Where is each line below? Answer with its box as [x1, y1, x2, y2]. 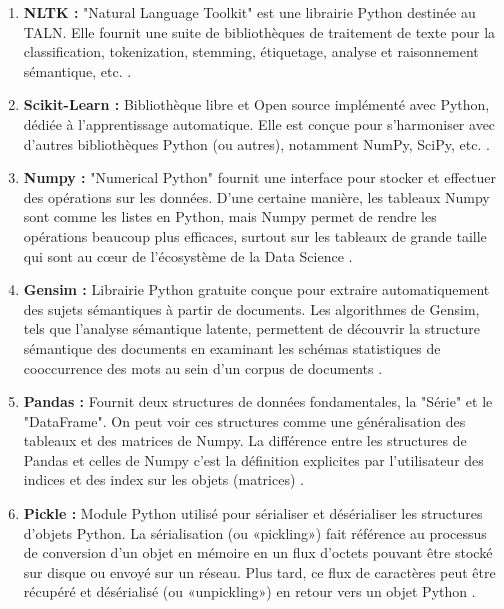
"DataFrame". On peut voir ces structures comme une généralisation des [23, 410, 466, 431]
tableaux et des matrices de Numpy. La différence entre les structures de [23, 430, 467, 451]
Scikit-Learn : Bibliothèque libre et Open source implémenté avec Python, [23, 94, 490, 115]
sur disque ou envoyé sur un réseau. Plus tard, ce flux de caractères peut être [23, 561, 496, 582]
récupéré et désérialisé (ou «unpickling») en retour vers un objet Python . [23, 581, 476, 602]
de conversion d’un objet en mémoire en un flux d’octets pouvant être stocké [23, 542, 493, 563]
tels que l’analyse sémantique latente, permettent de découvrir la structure [23, 318, 481, 339]
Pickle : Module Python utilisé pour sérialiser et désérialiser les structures [23, 503, 483, 524]
